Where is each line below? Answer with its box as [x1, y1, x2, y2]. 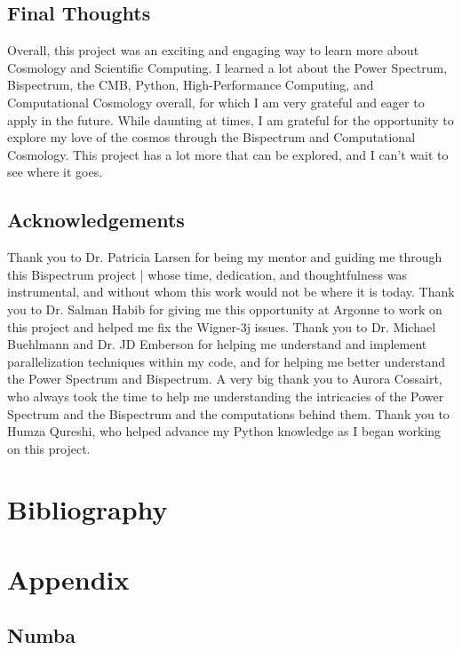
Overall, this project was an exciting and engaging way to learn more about [7, 41, 419, 59]
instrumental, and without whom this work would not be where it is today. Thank [7, 282, 455, 301]
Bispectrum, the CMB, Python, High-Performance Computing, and [7, 75, 374, 94]
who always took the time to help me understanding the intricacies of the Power [7, 386, 444, 405]
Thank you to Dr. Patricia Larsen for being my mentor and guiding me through [7, 248, 442, 266]
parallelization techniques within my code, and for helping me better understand [7, 352, 446, 370]
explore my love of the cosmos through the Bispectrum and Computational [7, 128, 416, 147]
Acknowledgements [7, 206, 185, 234]
